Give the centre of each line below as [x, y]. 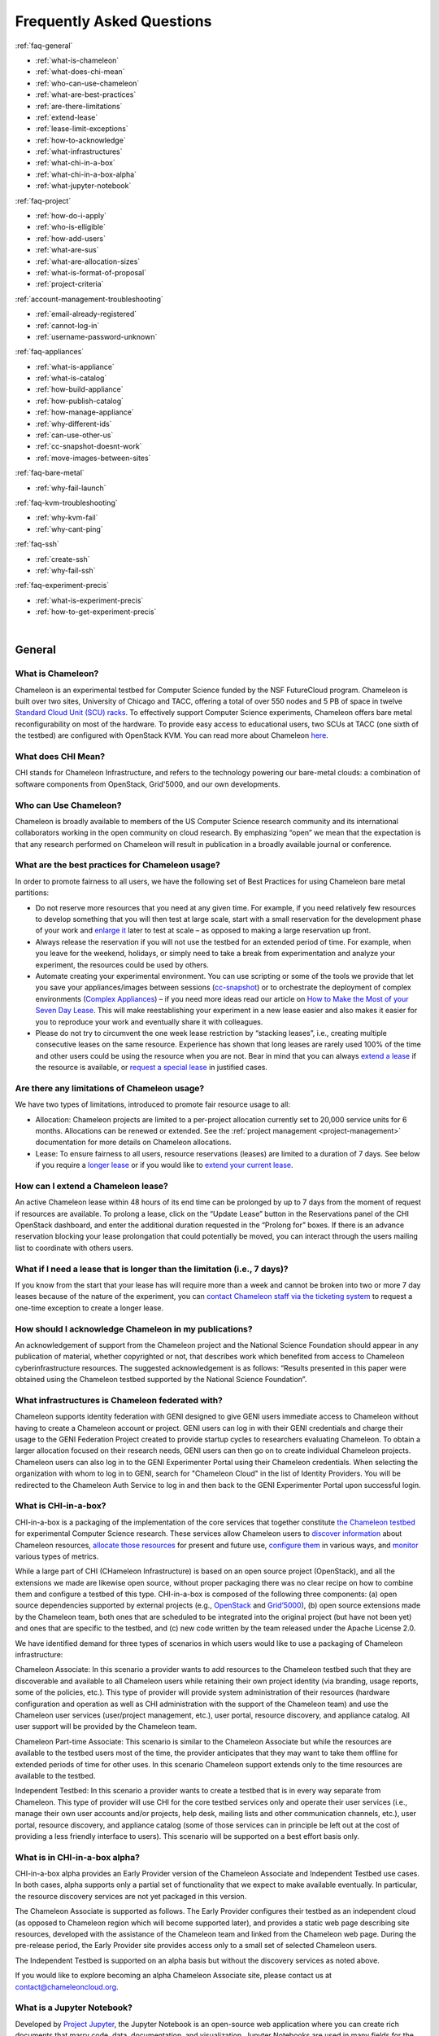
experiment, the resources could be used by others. [122, 964]
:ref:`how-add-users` [70, 238]
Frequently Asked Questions [113, 21]
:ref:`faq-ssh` [37, 544]
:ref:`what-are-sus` [67, 250]
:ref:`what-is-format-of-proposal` [91, 272]
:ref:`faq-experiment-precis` [62, 586]
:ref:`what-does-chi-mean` [80, 72]
